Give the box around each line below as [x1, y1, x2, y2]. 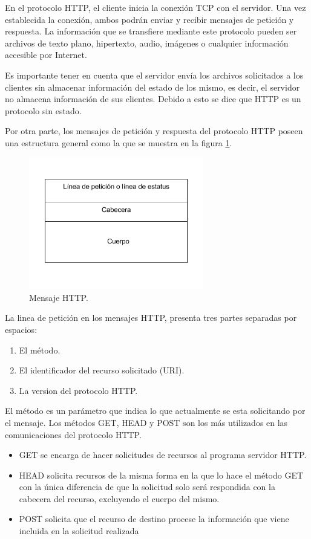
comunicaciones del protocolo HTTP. [5, 428, 142, 441]
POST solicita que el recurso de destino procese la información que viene [19, 512, 289, 525]
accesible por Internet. [5, 48, 87, 61]
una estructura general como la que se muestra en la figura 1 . [5, 136, 232, 149]
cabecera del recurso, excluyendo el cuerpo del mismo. [19, 492, 220, 505]
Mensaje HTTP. [29, 291, 88, 303]
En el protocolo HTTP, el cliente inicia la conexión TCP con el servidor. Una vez [5, 1, 306, 13]
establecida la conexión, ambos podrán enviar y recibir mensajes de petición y [5, 13, 294, 25]
